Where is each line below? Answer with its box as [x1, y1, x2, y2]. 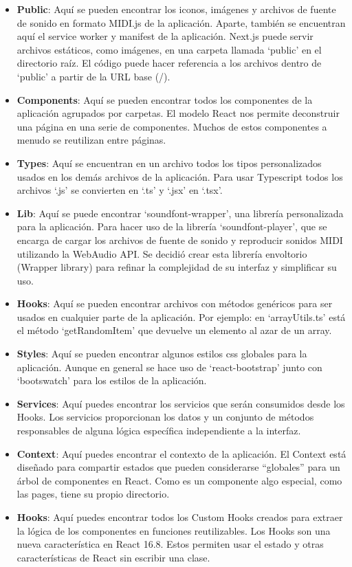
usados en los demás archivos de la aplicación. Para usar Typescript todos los [16, 169, 343, 184]
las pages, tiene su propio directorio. [16, 487, 170, 501]
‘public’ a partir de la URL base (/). [16, 69, 170, 83]
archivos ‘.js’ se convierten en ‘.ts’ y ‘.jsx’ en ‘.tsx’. [16, 183, 223, 197]
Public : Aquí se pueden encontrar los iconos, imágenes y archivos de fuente [16, 2, 336, 16]
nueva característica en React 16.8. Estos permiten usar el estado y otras [16, 537, 324, 551]
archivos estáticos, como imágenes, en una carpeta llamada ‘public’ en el [16, 42, 322, 56]
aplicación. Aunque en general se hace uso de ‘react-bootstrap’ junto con [16, 359, 322, 374]
